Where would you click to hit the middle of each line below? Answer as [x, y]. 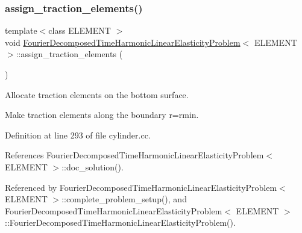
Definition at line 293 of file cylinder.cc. [78, 135]
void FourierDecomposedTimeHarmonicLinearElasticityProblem [123, 42]
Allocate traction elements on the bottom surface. [97, 94]
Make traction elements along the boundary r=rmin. [102, 115]
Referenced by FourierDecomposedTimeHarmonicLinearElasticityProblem [141, 187]
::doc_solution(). [93, 166]
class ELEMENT [80, 30]
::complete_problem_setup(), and [124, 199]
